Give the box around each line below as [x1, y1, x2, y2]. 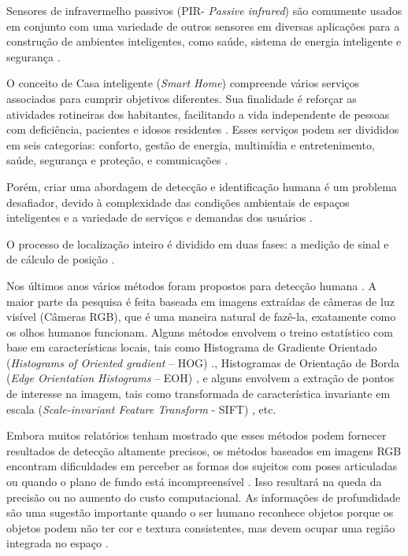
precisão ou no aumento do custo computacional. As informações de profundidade [6, 488, 401, 505]
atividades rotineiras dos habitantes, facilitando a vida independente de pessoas [6, 105, 390, 122]
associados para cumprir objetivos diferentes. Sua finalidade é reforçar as [6, 90, 357, 106]
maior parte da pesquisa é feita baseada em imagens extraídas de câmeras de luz [6, 293, 395, 309]
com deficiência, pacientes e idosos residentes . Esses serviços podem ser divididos [6, 121, 399, 138]
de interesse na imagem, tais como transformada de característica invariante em [6, 385, 391, 402]
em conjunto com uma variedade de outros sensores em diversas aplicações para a [6, 17, 400, 34]
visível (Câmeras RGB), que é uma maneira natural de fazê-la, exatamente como [6, 308, 396, 325]
